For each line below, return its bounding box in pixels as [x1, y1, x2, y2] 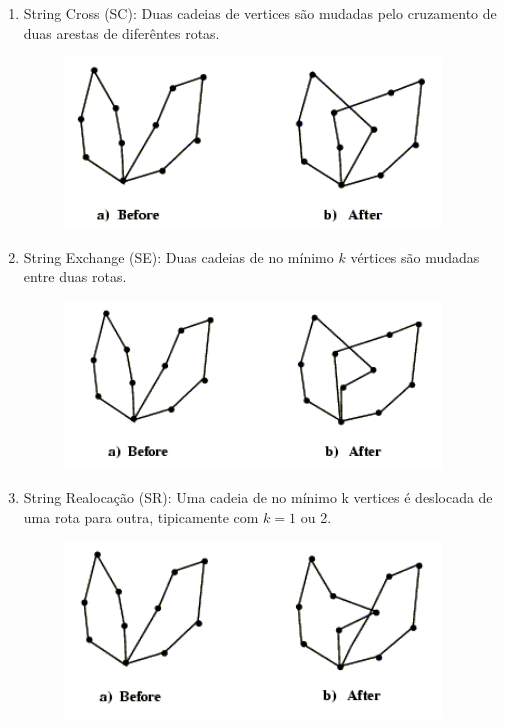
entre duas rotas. [23, 266, 127, 287]
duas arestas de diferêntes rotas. [23, 22, 220, 43]
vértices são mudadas [350, 246, 480, 267]
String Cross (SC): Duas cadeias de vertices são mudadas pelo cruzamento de [23, 3, 497, 23]
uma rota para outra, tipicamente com [23, 506, 259, 527]
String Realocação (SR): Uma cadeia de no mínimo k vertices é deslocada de [23, 487, 493, 508]
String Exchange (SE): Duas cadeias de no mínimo [23, 246, 334, 267]
